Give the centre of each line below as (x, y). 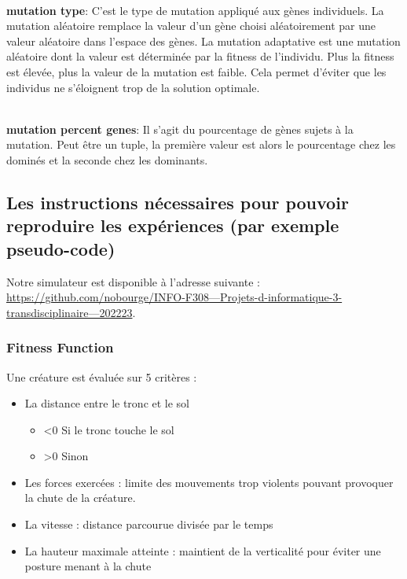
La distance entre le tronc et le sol (107, 403)
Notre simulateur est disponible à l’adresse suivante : (133, 281)
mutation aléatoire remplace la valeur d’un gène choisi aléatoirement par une (191, 26)
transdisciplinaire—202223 (70, 312)
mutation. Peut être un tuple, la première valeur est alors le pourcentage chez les (201, 144)
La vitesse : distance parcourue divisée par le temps (149, 524)
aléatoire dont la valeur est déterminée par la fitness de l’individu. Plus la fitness (200, 56)
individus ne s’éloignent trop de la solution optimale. (133, 87)
